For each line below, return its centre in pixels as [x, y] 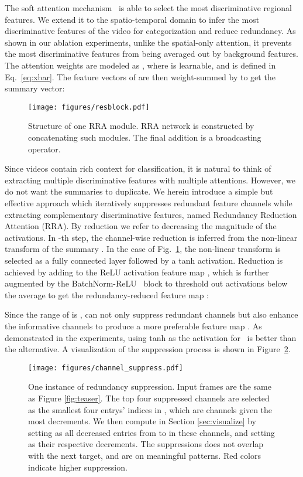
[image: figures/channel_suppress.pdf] [106, 368]
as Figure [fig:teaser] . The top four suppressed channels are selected [149, 398]
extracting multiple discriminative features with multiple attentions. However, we [150, 180]
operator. [44, 149]
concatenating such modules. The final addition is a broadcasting [145, 137]
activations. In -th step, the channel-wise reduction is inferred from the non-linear [151, 237]
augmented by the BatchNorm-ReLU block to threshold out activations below [146, 283]
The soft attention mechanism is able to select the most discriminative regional [148, 8]
